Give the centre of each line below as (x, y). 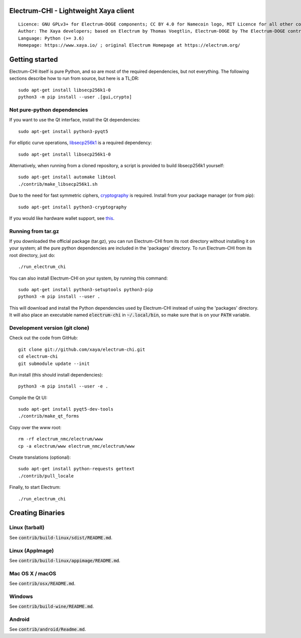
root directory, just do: (32, 255)
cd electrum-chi (38, 357)
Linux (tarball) (27, 528)
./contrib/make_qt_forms (49, 416)
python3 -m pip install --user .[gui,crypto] (75, 97)
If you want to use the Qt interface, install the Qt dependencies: (75, 120)
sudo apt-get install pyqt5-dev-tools (66, 409)
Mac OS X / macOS (33, 573)
